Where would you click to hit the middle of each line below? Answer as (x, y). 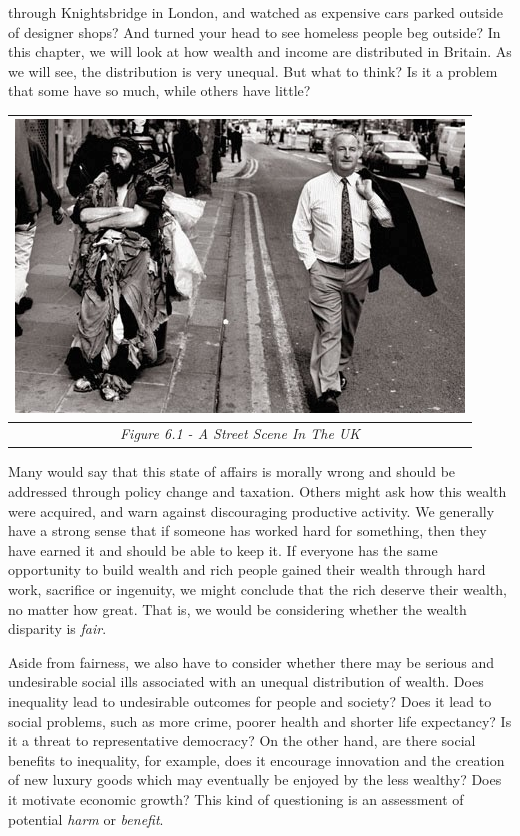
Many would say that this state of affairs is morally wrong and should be (232, 471)
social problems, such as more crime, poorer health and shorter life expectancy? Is (260, 720)
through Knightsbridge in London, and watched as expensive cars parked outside (256, 12)
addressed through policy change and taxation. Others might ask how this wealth (257, 491)
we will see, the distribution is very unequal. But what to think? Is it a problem (253, 70)
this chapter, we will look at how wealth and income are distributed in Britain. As (260, 51)
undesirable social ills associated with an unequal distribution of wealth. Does (246, 681)
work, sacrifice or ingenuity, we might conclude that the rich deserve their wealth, (257, 588)
